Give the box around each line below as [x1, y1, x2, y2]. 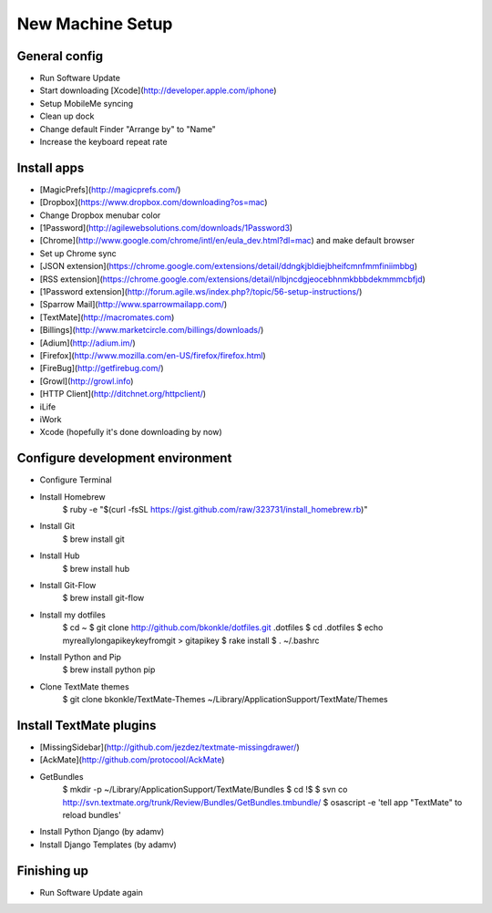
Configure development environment [16, 451, 232, 466]
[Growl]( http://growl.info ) [39, 375, 134, 387]
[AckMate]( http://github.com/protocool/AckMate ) [39, 754, 225, 765]
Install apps [16, 160, 85, 175]
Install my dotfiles [39, 609, 107, 620]
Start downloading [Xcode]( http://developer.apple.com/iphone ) [39, 85, 277, 96]
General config [16, 48, 104, 64]
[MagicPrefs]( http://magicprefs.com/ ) [39, 183, 181, 195]
